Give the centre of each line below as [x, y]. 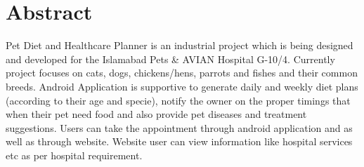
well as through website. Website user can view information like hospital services [179, 141]
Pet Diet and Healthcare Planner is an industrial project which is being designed [180, 45]
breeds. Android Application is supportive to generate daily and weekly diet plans [182, 86]
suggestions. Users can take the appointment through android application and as [179, 127]
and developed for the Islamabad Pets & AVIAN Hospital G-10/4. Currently [170, 59]
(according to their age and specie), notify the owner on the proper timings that [178, 100]
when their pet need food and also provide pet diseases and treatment [156, 114]
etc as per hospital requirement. [74, 155]
